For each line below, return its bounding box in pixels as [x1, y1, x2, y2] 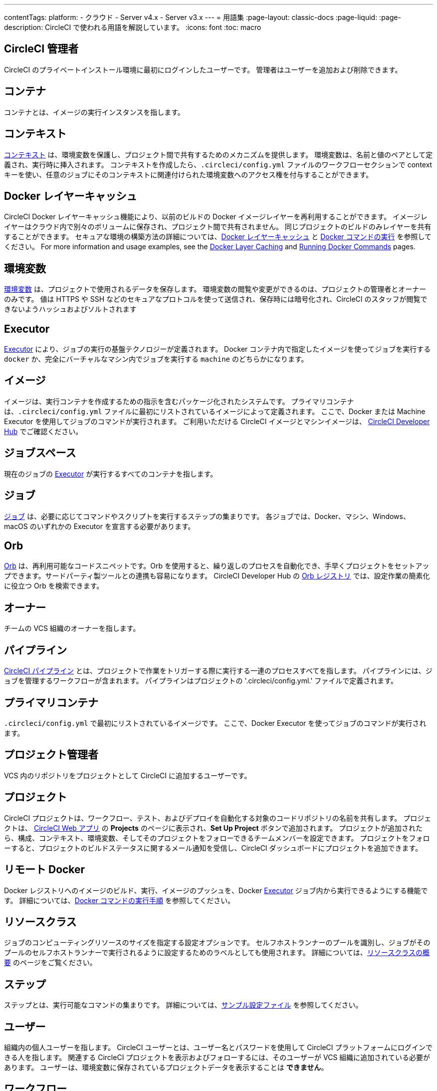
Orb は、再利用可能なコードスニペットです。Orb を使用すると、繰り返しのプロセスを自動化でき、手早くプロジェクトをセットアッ [4, 561, 430, 570]
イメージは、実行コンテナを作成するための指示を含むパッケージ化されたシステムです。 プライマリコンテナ [4, 397, 354, 406]
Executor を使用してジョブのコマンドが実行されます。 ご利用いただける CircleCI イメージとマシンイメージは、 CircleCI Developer [4, 417, 430, 426]
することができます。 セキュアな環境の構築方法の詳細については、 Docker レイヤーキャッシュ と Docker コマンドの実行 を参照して [4, 232, 432, 241]
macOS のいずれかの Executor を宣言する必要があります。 [4, 522, 195, 531]
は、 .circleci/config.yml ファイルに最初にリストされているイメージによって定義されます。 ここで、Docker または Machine [4, 407, 426, 416]
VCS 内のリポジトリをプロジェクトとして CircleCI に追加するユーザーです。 [4, 771, 251, 780]
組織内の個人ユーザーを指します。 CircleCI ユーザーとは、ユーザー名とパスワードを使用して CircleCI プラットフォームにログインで [4, 1043, 433, 1052]
